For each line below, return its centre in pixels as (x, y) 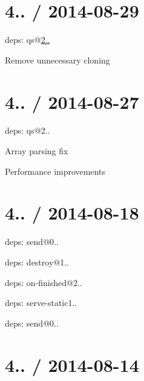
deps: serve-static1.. (41, 303)
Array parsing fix (37, 151)
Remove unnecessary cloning (57, 60)
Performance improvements (55, 171)
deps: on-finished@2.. (44, 282)
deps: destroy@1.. (37, 262)
